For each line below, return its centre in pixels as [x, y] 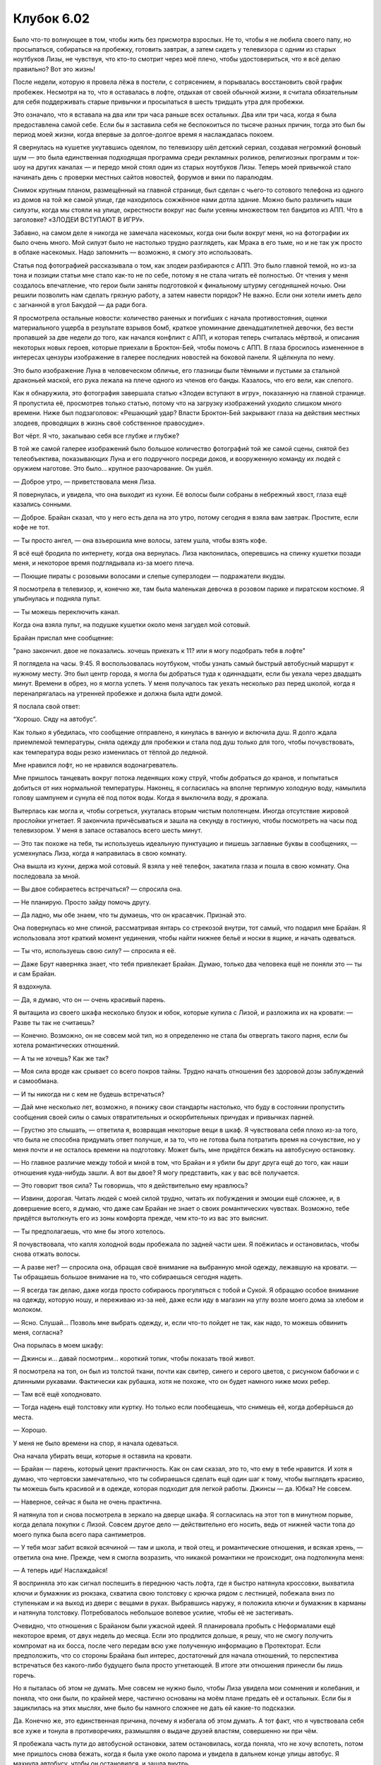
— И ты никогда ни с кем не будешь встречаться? [89, 1094]
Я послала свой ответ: [47, 706]
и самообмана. [36, 1081]
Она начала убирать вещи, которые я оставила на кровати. [103, 1456]
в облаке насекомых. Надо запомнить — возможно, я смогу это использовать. [133, 252]
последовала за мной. [47, 876]
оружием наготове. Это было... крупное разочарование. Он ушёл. [113, 469]
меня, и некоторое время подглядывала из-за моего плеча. [103, 563]
